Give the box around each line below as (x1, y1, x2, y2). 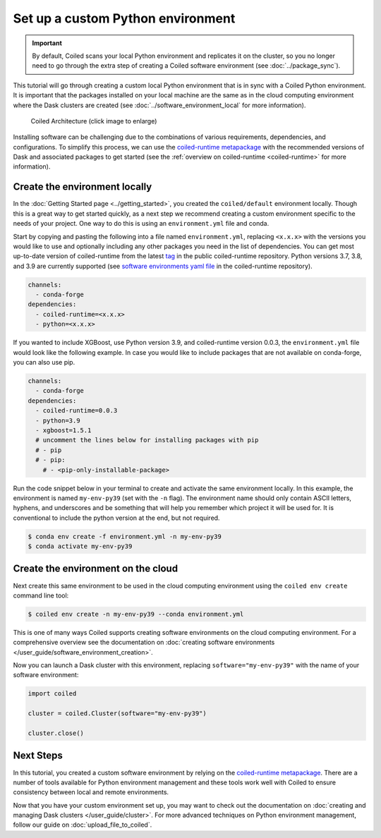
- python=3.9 (35, 416, 80, 425)
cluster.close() (28, 729, 85, 737)
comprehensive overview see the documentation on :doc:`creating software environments (13, 638, 275, 647)
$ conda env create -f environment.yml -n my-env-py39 (28, 533, 222, 540)
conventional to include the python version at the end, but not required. (13, 514, 220, 522)
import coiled (28, 690, 77, 698)
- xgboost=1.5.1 (35, 426, 92, 434)
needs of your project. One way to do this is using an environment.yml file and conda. (13, 219, 270, 228)
